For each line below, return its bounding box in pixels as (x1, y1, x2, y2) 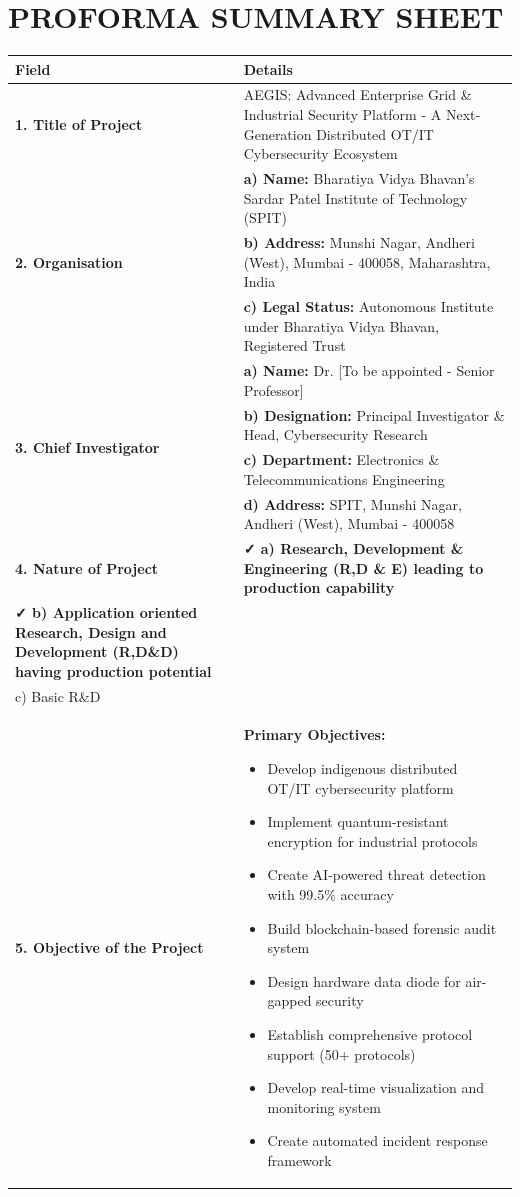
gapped (267, 990, 312, 1011)
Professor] (243, 379, 304, 400)
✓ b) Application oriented (15, 601, 198, 622)
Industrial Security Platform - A (243, 104, 442, 125)
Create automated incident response (267, 1130, 488, 1151)
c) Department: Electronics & (243, 449, 440, 470)
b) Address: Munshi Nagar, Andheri (243, 232, 475, 253)
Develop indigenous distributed (267, 758, 458, 779)
